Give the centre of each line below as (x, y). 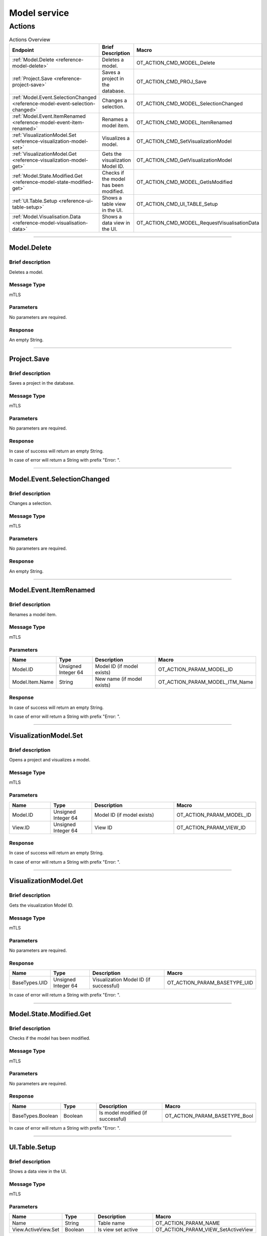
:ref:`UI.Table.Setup (35, 201)
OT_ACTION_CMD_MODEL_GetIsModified (185, 182)
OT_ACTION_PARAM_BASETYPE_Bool (209, 1116)
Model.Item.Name (33, 682)
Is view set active (118, 1230)
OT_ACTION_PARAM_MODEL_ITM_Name (206, 682)
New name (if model (119, 679)
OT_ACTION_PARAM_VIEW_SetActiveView (205, 1230)
